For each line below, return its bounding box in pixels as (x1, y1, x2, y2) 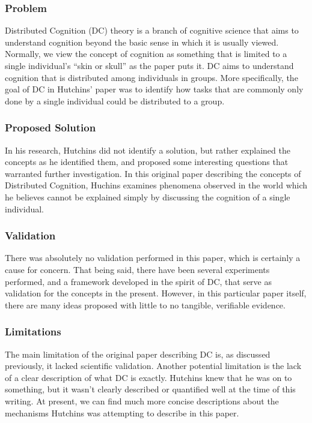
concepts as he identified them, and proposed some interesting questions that (5, 155, 289, 168)
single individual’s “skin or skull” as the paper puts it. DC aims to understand (5, 59, 294, 71)
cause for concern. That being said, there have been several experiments (5, 263, 270, 275)
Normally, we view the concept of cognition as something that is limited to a (5, 47, 287, 60)
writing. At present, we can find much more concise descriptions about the (5, 394, 279, 407)
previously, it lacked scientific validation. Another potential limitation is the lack (5, 359, 302, 372)
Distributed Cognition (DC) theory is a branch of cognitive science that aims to (5, 24, 299, 37)
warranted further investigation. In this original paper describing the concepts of (5, 167, 301, 179)
